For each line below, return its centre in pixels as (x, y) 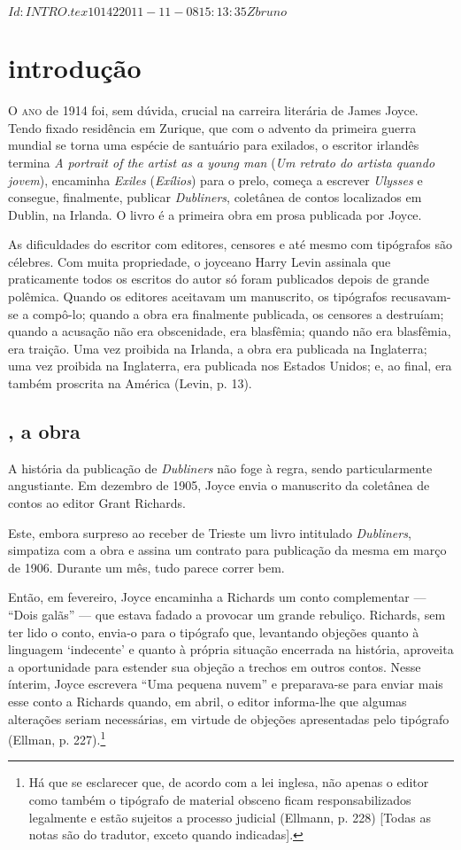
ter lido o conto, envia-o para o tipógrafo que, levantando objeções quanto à (214, 632)
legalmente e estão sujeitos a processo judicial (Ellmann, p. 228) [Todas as (230, 817)
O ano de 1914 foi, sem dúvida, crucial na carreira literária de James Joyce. (213, 110)
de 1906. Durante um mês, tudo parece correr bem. (146, 567)
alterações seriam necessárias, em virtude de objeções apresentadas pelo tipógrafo (229, 718)
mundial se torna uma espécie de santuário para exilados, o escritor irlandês (214, 145)
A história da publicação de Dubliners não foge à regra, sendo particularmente (220, 468)
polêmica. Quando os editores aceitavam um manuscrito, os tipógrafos (198, 296)
